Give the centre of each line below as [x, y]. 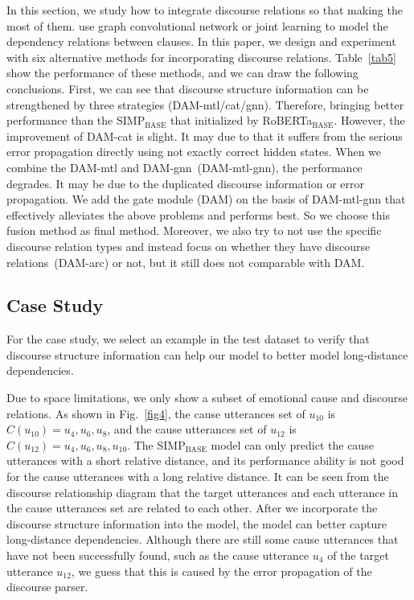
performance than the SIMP [76, 120]
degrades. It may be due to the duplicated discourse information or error [186, 183]
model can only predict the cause [292, 444]
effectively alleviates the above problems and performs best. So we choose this [198, 214]
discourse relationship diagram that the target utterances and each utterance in [203, 492]
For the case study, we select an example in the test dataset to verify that [188, 339]
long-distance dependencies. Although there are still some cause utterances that [203, 539]
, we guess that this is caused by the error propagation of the [221, 571]
